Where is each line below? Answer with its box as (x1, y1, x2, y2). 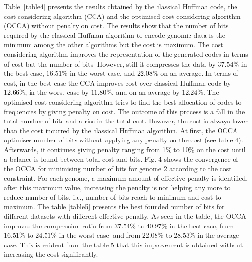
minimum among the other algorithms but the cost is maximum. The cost (4, 39, 223, 50)
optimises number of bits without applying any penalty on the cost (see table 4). (4, 135, 243, 145)
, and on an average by (112, 87, 180, 97)
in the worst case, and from (59, 230, 141, 240)
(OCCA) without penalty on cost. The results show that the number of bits (4, 20, 229, 31)
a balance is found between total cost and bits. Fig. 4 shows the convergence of (4, 154, 238, 164)
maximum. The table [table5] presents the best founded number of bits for (4, 201, 225, 211)
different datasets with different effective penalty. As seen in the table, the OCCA (4, 211, 247, 221)
